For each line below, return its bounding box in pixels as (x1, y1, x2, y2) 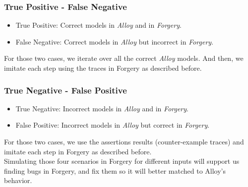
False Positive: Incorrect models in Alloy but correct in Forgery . (15, 120, 210, 130)
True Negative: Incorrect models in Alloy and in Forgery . (15, 103, 188, 113)
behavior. (4, 175, 32, 186)
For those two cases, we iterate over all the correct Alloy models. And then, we (4, 53, 244, 63)
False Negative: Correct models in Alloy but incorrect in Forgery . (15, 36, 214, 47)
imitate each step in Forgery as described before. (4, 146, 152, 156)
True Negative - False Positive (4, 84, 127, 96)
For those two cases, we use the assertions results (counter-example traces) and (4, 137, 244, 146)
